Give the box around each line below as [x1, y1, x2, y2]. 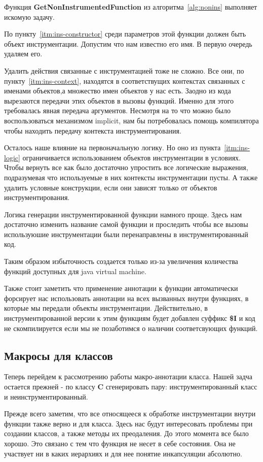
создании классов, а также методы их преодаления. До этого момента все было [4, 428, 249, 439]
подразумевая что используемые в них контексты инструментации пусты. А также [4, 172, 258, 182]
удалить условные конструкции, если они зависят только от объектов [4, 182, 217, 192]
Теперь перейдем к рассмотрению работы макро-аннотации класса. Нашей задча [4, 371, 253, 382]
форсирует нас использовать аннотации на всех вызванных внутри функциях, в [4, 292, 249, 303]
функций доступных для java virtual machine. [4, 266, 146, 276]
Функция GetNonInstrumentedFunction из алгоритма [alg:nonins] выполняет [4, 2, 257, 12]
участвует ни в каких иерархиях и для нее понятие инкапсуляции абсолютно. [4, 448, 242, 458]
